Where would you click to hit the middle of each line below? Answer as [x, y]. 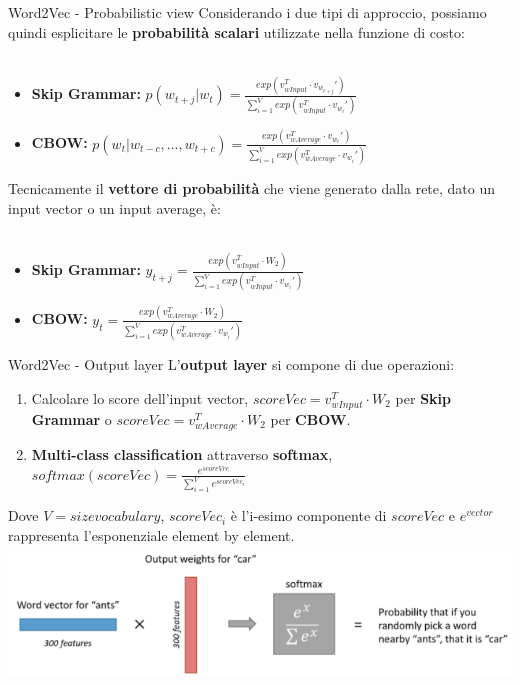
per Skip [423, 397]
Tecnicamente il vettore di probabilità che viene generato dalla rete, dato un [252, 188]
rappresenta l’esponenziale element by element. [151, 534]
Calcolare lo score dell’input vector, [140, 397]
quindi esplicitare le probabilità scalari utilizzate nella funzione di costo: [236, 31]
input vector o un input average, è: [114, 207]
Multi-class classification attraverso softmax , [182, 453]
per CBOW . [310, 418]
